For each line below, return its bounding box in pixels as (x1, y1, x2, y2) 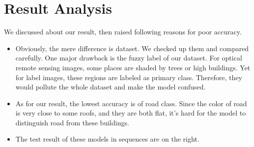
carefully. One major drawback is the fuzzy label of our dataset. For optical (15, 53, 242, 63)
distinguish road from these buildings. (15, 117, 129, 127)
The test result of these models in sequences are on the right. (15, 134, 199, 144)
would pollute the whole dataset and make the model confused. (15, 82, 206, 92)
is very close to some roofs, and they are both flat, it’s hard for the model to (15, 108, 246, 118)
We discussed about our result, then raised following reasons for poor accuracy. (4, 27, 242, 37)
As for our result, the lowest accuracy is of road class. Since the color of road (15, 98, 247, 108)
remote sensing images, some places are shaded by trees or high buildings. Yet (15, 62, 251, 72)
